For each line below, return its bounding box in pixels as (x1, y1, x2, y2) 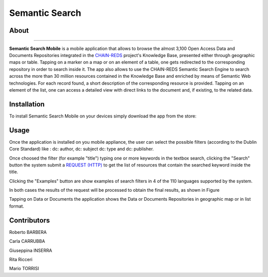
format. (9, 203, 24, 209)
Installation (9, 100, 45, 109)
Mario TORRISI (9, 266, 39, 272)
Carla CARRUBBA (9, 238, 45, 244)
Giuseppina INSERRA (9, 247, 52, 253)
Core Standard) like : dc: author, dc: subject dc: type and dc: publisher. (9, 146, 154, 152)
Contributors (9, 216, 50, 224)
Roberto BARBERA (9, 229, 47, 235)
